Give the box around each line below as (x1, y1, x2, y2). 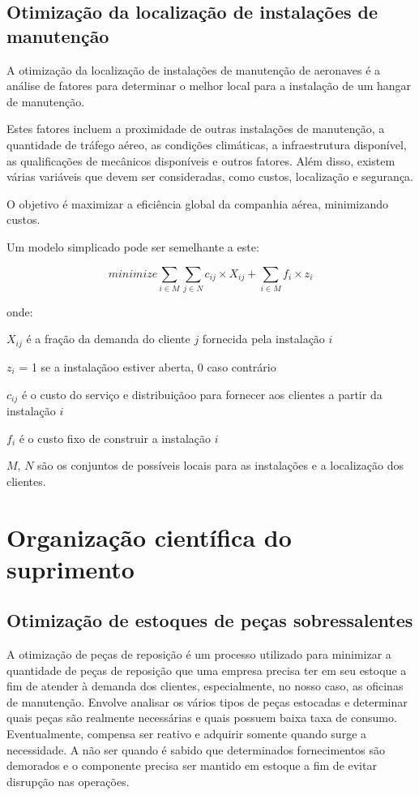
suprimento (6, 552, 135, 585)
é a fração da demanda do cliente (26, 330, 190, 347)
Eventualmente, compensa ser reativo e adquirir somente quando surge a (6, 725, 367, 742)
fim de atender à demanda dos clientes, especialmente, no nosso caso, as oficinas (6, 677, 404, 694)
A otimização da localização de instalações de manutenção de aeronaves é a (6, 61, 381, 78)
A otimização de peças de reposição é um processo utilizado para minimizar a (6, 646, 391, 663)
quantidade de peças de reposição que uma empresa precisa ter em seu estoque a (6, 661, 407, 678)
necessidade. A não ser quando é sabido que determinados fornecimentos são (6, 741, 385, 758)
